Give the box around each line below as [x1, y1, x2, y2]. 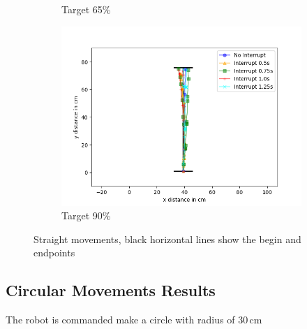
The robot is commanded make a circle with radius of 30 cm [6, 312, 262, 327]
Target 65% [61, 2, 111, 16]
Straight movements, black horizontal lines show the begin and [33, 231, 301, 246]
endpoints [33, 245, 75, 260]
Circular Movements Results [6, 279, 216, 301]
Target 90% [61, 208, 111, 223]
